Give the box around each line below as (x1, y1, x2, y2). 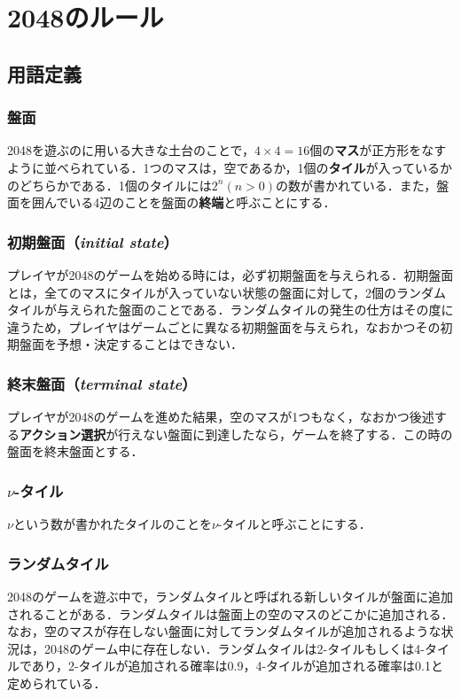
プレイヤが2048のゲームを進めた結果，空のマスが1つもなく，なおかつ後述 (7, 407, 434, 426)
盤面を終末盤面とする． (7, 442, 144, 461)
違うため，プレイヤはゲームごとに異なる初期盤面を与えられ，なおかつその (7, 317, 441, 336)
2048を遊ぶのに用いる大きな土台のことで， (7, 141, 255, 159)
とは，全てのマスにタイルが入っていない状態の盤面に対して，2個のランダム (7, 283, 446, 301)
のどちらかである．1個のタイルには (7, 175, 212, 194)
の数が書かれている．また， (276, 175, 437, 194)
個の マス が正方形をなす (309, 141, 447, 159)
